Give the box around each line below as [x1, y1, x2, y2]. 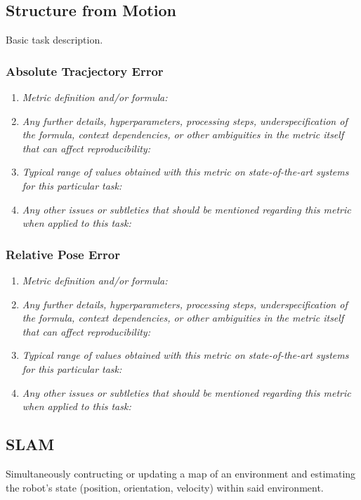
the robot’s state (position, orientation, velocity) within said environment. [6, 480, 324, 494]
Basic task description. [6, 32, 103, 47]
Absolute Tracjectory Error [6, 62, 164, 79]
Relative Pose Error [6, 245, 121, 263]
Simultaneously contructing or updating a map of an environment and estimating [6, 466, 356, 480]
